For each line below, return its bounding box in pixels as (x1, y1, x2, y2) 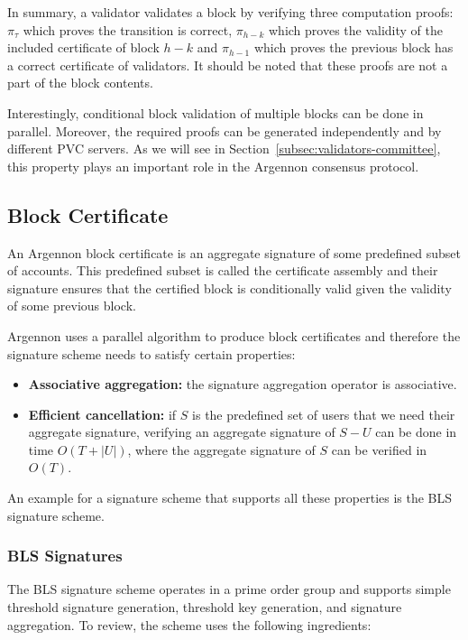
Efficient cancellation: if (28, 404, 177, 423)
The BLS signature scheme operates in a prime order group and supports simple (7, 580, 451, 598)
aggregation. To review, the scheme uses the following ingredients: (7, 615, 372, 634)
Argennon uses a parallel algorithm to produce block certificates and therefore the (7, 326, 461, 345)
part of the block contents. (7, 73, 153, 92)
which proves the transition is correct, (23, 20, 233, 39)
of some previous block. (7, 296, 136, 315)
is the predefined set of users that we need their (192, 404, 455, 423)
